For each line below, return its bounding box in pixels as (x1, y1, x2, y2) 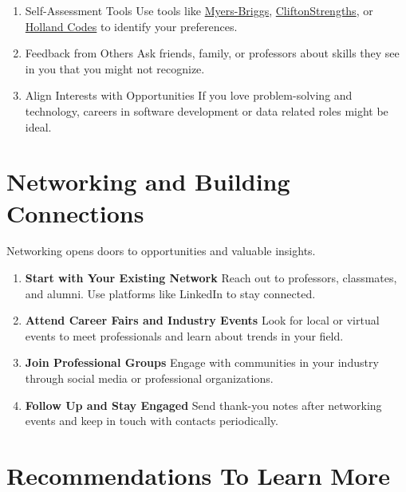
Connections (6, 196, 144, 229)
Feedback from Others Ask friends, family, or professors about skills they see (25, 45, 400, 61)
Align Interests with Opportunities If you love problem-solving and (25, 87, 353, 104)
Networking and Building (6, 165, 290, 198)
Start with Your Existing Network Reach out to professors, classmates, (25, 270, 397, 286)
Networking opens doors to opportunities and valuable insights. (6, 242, 316, 259)
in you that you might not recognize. (25, 60, 205, 77)
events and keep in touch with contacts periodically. (25, 412, 278, 429)
